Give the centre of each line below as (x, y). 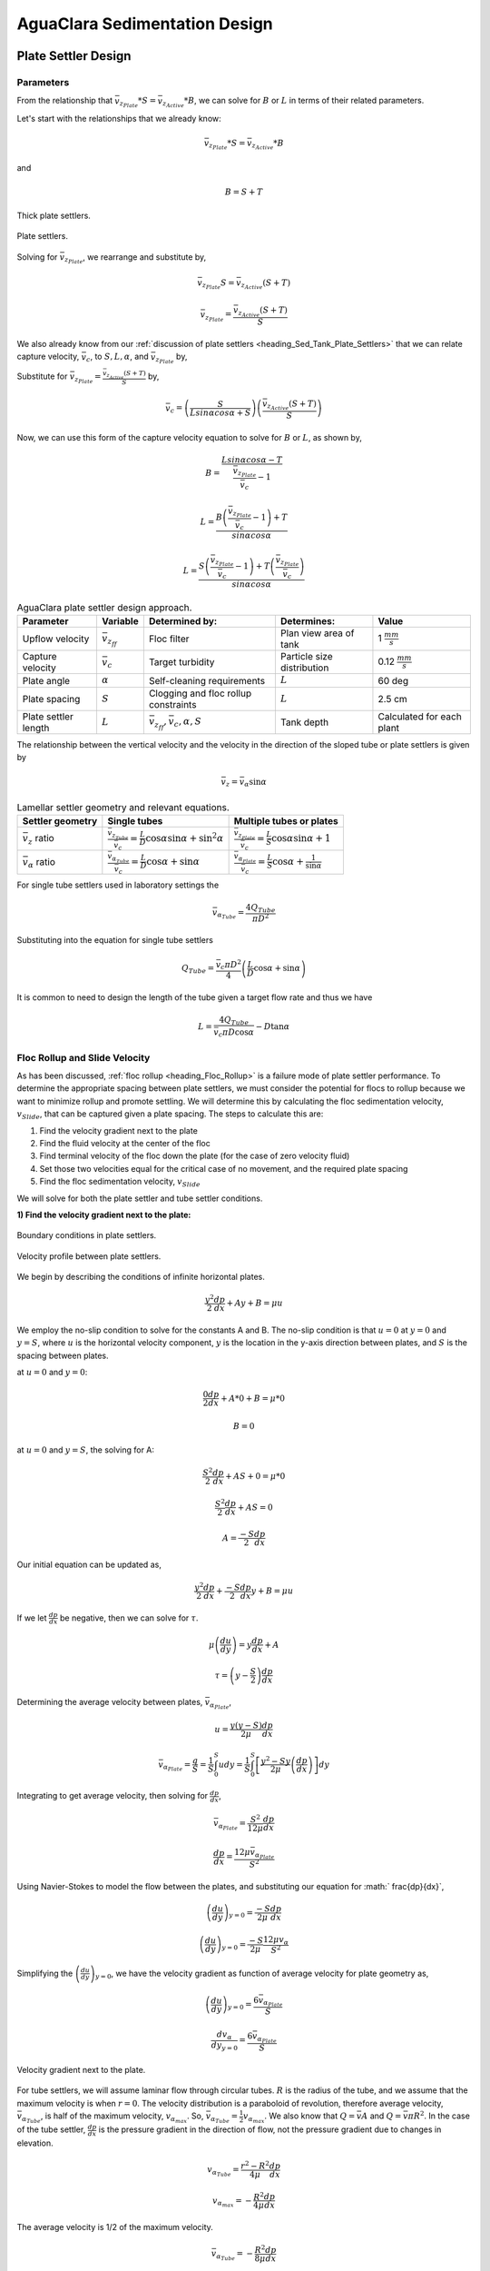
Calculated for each (420, 716)
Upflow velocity (56, 639)
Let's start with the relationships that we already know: (119, 118)
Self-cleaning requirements (207, 680)
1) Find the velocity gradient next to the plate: (104, 1215)
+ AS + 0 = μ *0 (255, 1477)
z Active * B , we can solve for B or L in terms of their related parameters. (293, 102)
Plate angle (46, 680)
